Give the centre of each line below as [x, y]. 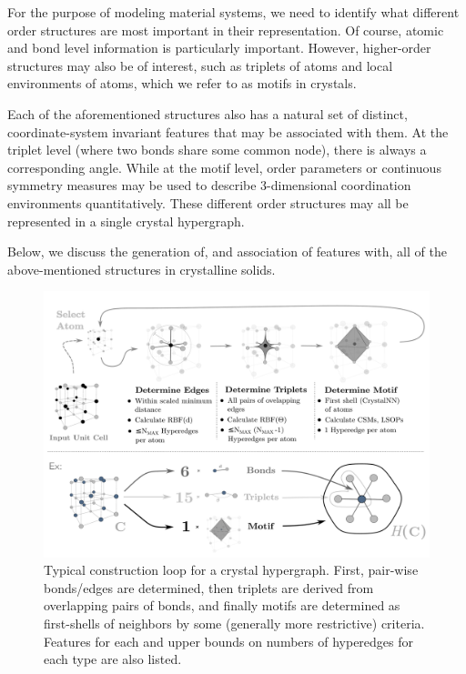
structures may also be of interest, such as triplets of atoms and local [200, 65]
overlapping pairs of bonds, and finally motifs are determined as [222, 605]
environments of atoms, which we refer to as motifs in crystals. [182, 83]
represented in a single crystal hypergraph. [126, 221]
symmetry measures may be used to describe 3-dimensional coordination [209, 185]
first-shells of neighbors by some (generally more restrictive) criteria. [234, 624]
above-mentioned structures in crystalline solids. [142, 269]
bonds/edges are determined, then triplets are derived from [209, 587]
